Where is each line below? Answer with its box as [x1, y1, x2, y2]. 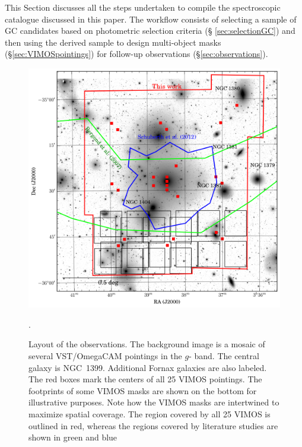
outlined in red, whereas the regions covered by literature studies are [28, 419, 278, 432]
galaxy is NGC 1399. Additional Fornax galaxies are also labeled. [28, 361, 267, 373]
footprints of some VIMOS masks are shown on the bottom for [28, 384, 257, 397]
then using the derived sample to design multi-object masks [5, 36, 221, 48]
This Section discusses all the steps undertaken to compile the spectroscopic [5, 1, 281, 13]
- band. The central [189, 350, 259, 362]
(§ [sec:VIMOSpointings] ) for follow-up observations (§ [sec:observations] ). [5, 47, 268, 60]
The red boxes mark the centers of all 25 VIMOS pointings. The [28, 373, 262, 385]
